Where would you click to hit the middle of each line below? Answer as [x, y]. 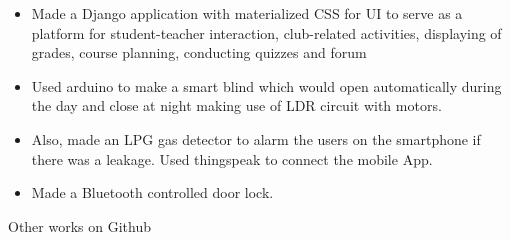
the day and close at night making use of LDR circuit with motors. [236, 105]
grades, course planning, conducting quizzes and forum [199, 52]
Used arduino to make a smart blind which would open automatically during [266, 85]
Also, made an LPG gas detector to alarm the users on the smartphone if [256, 138]
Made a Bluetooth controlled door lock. [152, 192]
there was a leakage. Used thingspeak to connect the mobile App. [232, 158]
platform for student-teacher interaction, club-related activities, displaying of [266, 32]
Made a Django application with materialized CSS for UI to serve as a [247, 13]
